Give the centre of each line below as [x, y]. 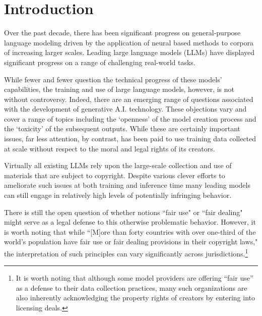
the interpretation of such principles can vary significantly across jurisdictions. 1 [126, 253]
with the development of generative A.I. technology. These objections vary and [125, 109]
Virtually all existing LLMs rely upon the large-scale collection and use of [118, 165]
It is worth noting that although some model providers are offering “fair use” [135, 278]
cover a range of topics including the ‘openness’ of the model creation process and [130, 118]
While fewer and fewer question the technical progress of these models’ [113, 79]
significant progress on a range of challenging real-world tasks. [100, 62]
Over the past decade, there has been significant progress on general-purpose [122, 33]
